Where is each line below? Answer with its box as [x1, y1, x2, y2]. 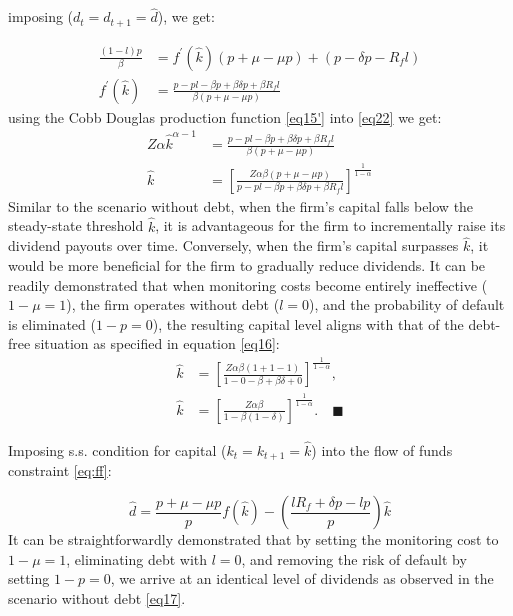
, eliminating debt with [66, 548, 208, 569]
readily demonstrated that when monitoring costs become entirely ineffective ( [8, 274, 488, 295]
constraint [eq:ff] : [8, 460, 112, 481]
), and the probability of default [308, 294, 505, 315]
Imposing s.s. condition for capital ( [8, 440, 227, 461]
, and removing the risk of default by [241, 548, 467, 569]
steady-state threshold [8, 215, 144, 236]
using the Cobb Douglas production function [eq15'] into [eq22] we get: [8, 106, 442, 127]
